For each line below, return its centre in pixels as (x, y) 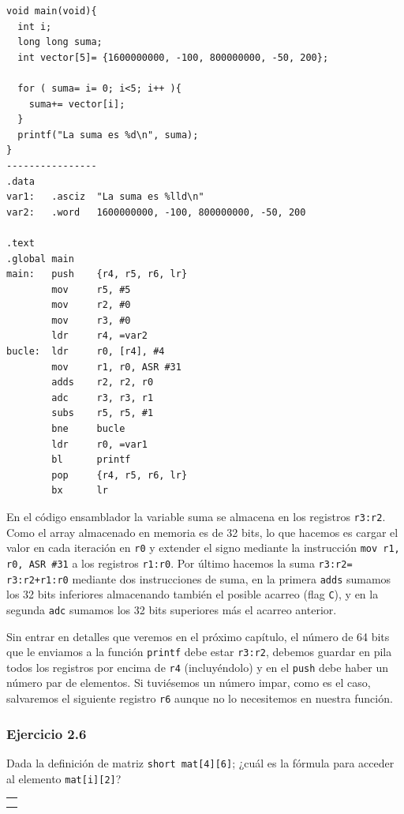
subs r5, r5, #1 (103, 413)
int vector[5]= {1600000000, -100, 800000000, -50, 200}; (173, 57)
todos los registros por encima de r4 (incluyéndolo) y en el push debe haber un (198, 667)
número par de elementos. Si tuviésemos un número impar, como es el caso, (189, 683)
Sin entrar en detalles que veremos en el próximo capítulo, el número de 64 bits (198, 636)
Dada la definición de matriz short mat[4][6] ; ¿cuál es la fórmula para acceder (200, 762)
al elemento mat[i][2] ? (64, 778)
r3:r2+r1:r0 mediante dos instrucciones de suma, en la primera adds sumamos (199, 578)
